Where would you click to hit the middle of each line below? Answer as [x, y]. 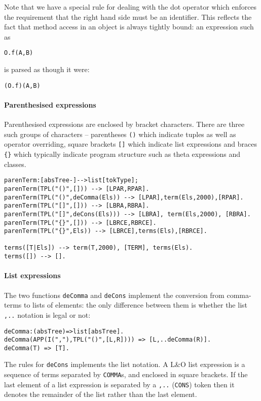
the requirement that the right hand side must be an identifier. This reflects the [128, 16]
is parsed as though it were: [47, 69]
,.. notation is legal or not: [47, 314]
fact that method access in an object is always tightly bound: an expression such [129, 27]
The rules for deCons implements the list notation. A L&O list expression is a [125, 364]
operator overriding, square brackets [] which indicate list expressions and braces [130, 144]
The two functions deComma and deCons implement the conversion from [114, 295]
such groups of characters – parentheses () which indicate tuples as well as [120, 134]
